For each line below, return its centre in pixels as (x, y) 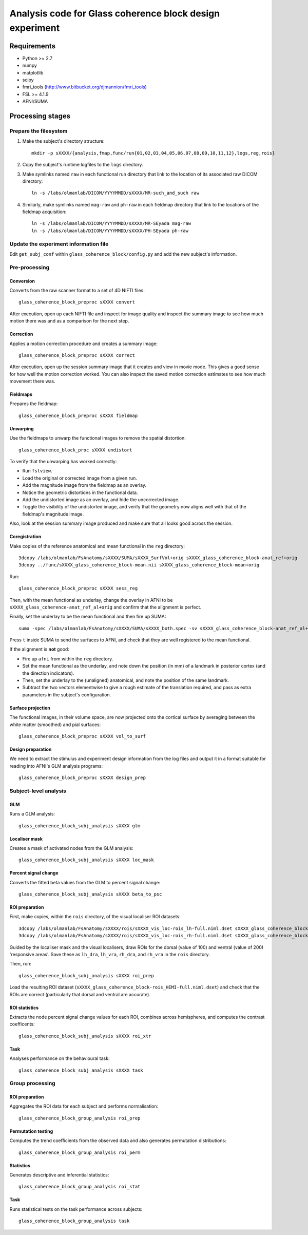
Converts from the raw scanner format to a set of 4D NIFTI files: (77, 290)
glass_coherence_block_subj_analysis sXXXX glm (80, 826)
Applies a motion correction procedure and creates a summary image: (84, 344)
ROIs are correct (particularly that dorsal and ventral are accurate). (80, 994)
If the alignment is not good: (39, 649)
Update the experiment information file (59, 244)
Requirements (33, 46)
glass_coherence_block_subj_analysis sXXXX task (81, 1070)
